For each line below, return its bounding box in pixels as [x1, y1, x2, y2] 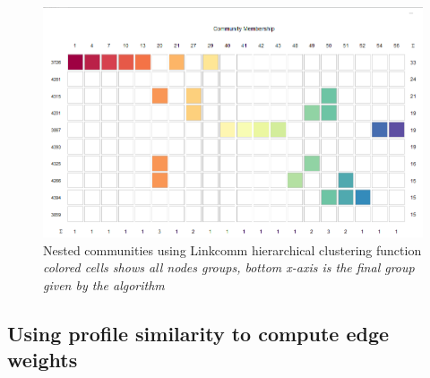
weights [7, 346, 78, 374]
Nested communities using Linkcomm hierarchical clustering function [43, 240, 422, 259]
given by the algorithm [43, 275, 165, 294]
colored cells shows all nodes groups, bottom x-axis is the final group [43, 258, 415, 277]
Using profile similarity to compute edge [7, 319, 390, 347]
